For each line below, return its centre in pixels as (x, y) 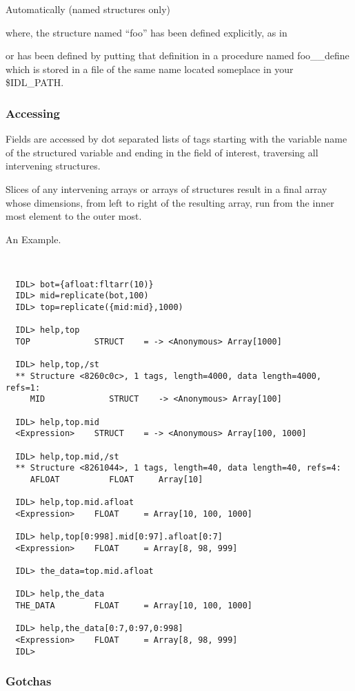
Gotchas (29, 681)
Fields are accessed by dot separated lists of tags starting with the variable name (176, 139)
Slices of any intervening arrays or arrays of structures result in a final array (166, 188)
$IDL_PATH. (35, 82)
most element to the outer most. (74, 216)
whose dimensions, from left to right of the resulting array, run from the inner (170, 202)
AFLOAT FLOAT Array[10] (116, 479)
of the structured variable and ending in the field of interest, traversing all (162, 152)
